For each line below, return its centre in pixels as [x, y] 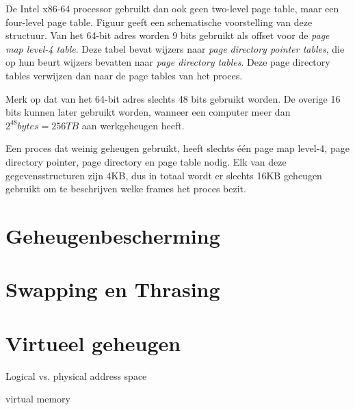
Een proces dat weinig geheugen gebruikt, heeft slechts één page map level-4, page [177, 148]
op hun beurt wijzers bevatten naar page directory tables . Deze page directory [168, 62]
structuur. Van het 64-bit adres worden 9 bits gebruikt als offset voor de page [168, 35]
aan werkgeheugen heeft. [133, 125]
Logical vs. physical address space [76, 375]
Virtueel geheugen [93, 343]
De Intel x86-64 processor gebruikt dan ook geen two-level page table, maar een [172, 8]
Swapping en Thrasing [113, 289]
